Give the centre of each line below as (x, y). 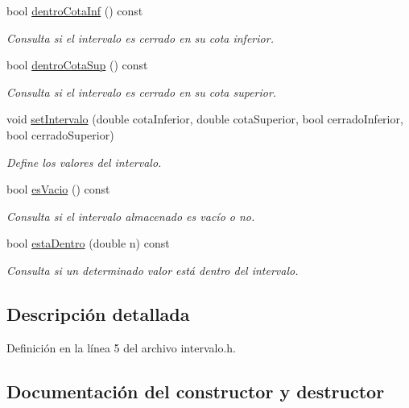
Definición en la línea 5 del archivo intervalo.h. (121, 347)
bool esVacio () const (58, 189)
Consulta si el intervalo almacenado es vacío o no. (131, 216)
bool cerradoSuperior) (60, 134)
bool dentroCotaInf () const (75, 10)
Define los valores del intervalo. (84, 162)
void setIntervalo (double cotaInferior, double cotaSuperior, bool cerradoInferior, (205, 119)
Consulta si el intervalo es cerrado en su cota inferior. (140, 37)
